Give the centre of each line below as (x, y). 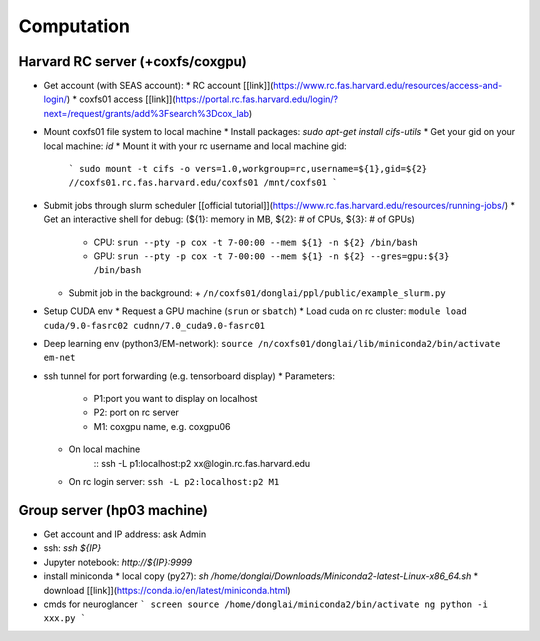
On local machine (104, 449)
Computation (74, 26)
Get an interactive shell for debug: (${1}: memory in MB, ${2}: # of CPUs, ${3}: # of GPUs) (229, 219)
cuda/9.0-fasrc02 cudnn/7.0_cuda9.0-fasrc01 (154, 325)
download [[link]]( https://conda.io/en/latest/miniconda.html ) (167, 590)
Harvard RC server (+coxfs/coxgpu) (132, 61)
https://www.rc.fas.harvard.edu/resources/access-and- (388, 86)
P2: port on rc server (136, 412)
